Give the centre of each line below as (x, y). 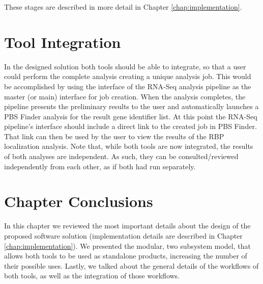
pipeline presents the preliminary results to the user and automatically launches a (131, 106)
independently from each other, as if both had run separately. (100, 166)
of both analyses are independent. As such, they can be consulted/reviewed (121, 156)
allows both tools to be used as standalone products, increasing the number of (126, 256)
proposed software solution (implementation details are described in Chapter (123, 235)
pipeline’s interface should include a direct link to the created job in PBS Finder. (130, 126)
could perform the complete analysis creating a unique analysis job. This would (128, 76)
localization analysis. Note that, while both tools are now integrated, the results (129, 146)
